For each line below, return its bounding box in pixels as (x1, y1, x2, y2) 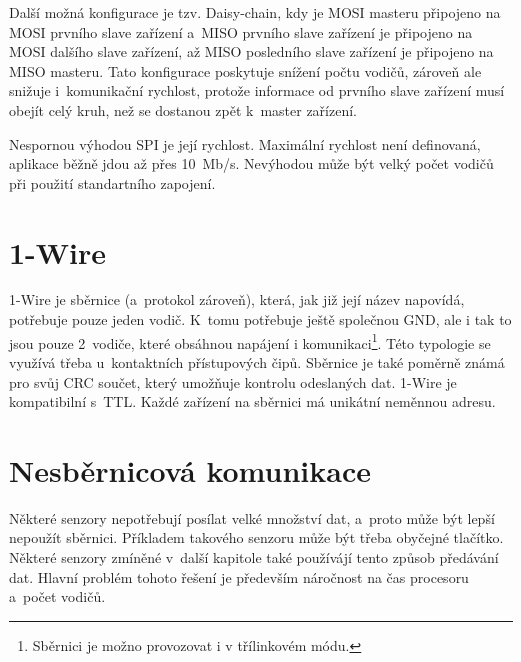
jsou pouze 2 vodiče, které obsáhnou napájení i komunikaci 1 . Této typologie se (9, 329, 491, 353)
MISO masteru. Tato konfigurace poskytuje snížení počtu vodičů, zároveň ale (9, 60, 482, 81)
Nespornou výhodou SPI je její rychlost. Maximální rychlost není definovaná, (9, 133, 481, 154)
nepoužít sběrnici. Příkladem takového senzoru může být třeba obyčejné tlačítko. (9, 527, 504, 548)
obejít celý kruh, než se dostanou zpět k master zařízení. (9, 99, 357, 120)
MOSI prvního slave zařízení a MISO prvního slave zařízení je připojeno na (9, 21, 473, 42)
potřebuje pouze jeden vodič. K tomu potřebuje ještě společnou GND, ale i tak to (9, 309, 512, 330)
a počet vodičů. (9, 586, 106, 607)
